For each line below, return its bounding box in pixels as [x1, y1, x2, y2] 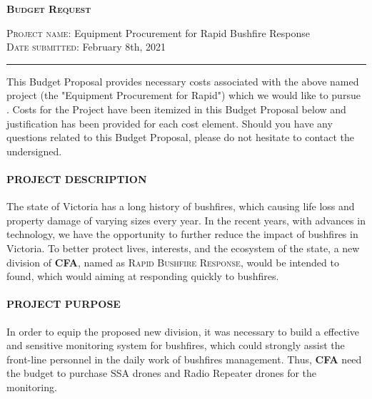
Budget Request [6, 1, 91, 16]
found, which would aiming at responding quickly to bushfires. [6, 269, 279, 284]
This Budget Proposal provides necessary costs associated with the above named [6, 73, 359, 88]
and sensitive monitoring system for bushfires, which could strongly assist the [6, 338, 345, 353]
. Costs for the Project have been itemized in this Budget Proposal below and [6, 101, 346, 116]
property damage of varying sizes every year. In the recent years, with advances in [6, 212, 366, 227]
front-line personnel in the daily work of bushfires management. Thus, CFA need [6, 351, 362, 366]
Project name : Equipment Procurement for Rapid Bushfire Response [6, 25, 310, 40]
